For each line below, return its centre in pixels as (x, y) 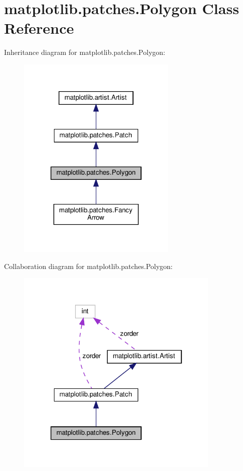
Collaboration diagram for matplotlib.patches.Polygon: (88, 266)
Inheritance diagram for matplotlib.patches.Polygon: (85, 52)
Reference (39, 28)
